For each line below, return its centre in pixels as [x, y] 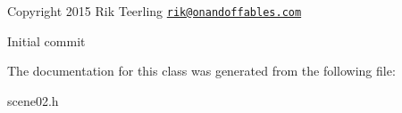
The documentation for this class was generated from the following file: [201, 71]
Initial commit [46, 40]
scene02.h [33, 100]
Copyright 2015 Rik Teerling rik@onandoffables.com [155, 11]
